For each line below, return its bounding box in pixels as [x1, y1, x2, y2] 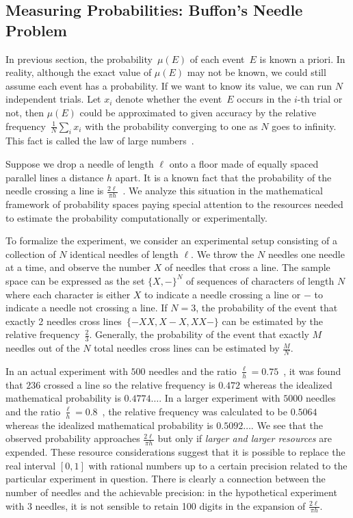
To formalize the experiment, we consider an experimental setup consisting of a [5, 233, 337, 248]
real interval [5, 458, 56, 472]
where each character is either [5, 287, 131, 301]
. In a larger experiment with [159, 391, 280, 405]
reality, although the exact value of [5, 65, 152, 79]
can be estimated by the [222, 313, 323, 328]
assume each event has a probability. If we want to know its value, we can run [5, 78, 332, 92]
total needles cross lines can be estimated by [94, 341, 280, 355]
